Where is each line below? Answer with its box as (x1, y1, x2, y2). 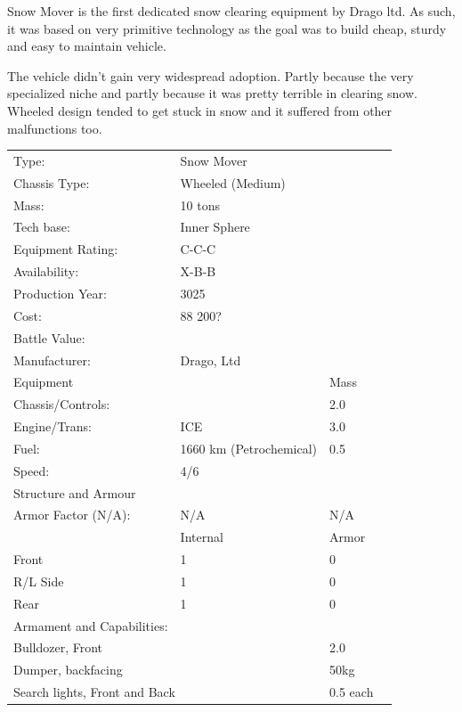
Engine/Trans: (13, 417, 92, 436)
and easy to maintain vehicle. (7, 37, 166, 55)
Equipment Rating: (13, 240, 118, 258)
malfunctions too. (7, 119, 102, 137)
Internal (180, 528, 223, 546)
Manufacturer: (13, 350, 91, 369)
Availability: (13, 262, 79, 281)
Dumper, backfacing (13, 660, 123, 679)
